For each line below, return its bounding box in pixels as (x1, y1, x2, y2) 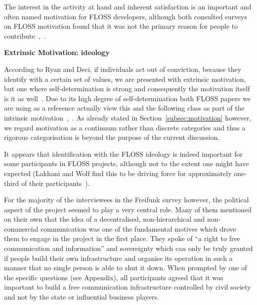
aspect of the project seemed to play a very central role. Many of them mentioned (4, 204, 252, 214)
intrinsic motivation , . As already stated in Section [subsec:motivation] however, (4, 112, 252, 122)
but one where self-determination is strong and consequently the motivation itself (4, 83, 250, 94)
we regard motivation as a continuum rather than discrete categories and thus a (4, 122, 246, 132)
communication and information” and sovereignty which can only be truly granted (4, 243, 253, 253)
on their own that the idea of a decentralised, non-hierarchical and (4, 214, 205, 224)
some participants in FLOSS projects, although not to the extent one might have (4, 158, 249, 169)
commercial (4, 223, 39, 234)
